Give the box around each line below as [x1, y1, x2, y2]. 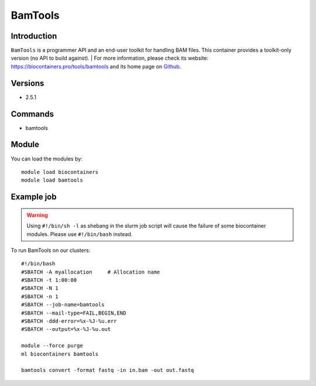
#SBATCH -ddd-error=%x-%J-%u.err [21, 318, 117, 324]
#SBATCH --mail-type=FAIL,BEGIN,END [21, 309, 126, 316]
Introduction [11, 31, 57, 41]
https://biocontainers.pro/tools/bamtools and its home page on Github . [11, 63, 181, 70]
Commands [11, 109, 54, 119]
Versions [11, 78, 44, 88]
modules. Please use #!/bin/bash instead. [26, 230, 133, 237]
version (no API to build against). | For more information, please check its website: [11, 54, 209, 62]
